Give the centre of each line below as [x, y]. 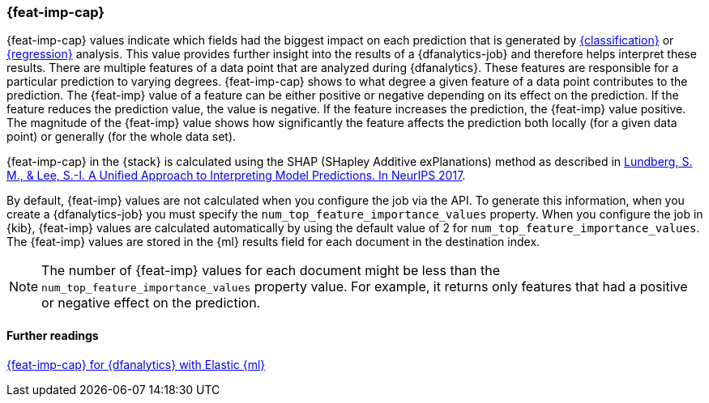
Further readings [53, 335]
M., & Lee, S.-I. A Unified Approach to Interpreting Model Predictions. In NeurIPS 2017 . [236, 176]
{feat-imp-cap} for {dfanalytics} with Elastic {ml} [136, 364]
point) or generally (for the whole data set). [122, 137]
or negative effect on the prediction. [151, 303]
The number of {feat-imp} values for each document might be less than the [271, 271]
